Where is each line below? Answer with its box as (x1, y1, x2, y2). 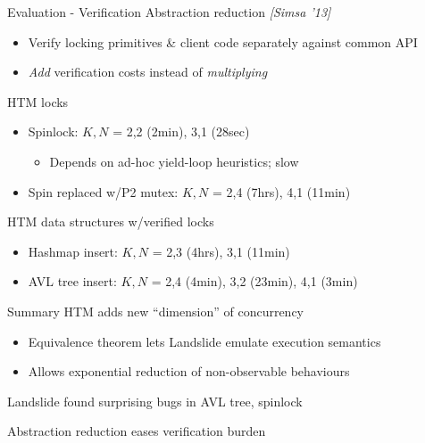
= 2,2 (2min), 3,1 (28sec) (112, 122, 250, 141)
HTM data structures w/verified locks (7, 212, 214, 231)
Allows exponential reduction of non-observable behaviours (28, 362, 350, 381)
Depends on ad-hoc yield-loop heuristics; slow (49, 152, 299, 170)
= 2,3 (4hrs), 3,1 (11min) (152, 242, 290, 260)
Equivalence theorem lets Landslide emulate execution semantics (28, 332, 381, 350)
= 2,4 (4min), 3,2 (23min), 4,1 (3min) (151, 272, 358, 291)
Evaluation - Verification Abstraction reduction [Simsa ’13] (7, 3, 331, 21)
